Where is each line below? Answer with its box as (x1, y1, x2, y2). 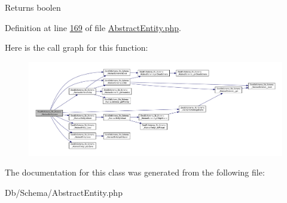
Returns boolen (5, 1, 61, 13)
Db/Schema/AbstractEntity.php (5, 186, 123, 199)
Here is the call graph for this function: (5, 41, 148, 54)
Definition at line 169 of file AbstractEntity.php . (5, 21, 181, 33)
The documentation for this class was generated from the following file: (5, 166, 265, 179)
